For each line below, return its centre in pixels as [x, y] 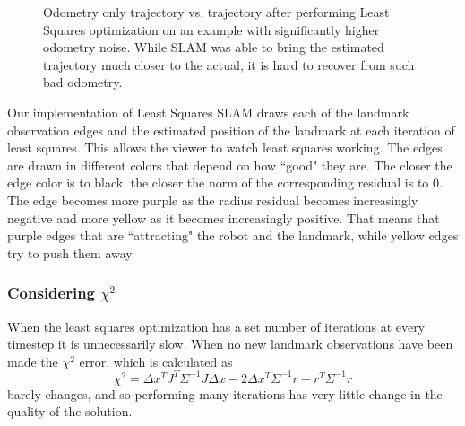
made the [33, 361]
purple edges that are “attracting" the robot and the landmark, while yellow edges [233, 235]
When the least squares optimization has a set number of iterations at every [216, 326]
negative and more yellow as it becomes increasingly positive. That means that [224, 217]
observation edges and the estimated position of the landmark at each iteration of [231, 130]
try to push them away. [71, 252]
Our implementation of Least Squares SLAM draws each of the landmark [208, 112]
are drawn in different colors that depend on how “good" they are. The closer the [230, 165]
